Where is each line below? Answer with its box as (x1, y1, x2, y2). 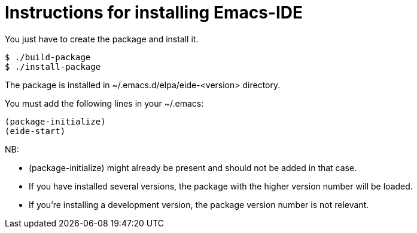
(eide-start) (5, 126, 66, 136)
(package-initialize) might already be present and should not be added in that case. (29, 162, 357, 173)
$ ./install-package (5, 61, 101, 72)
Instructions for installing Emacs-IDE (5, 2, 303, 23)
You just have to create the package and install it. (5, 33, 199, 44)
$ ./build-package (5, 52, 91, 62)
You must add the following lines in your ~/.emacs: (5, 98, 204, 108)
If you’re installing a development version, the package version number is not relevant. (29, 199, 369, 210)
